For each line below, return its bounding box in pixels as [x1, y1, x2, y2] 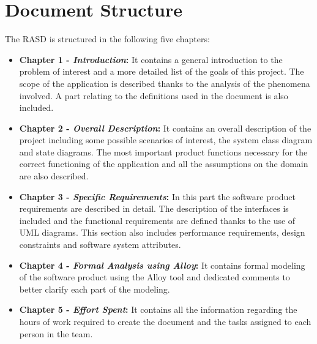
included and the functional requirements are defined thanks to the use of [19, 214, 296, 226]
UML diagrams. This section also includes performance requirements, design [19, 226, 305, 239]
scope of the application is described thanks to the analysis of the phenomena [19, 77, 310, 89]
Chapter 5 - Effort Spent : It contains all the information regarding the [19, 303, 297, 316]
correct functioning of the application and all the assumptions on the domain [19, 157, 308, 170]
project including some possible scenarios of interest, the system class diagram [19, 133, 313, 146]
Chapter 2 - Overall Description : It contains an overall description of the [19, 121, 311, 134]
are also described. [19, 170, 89, 182]
